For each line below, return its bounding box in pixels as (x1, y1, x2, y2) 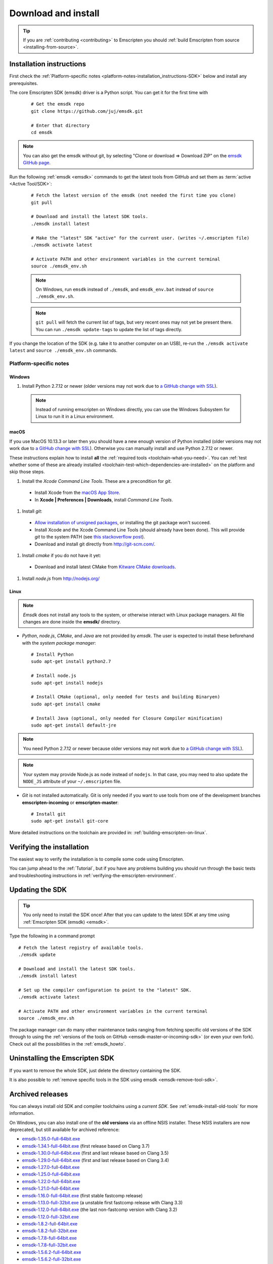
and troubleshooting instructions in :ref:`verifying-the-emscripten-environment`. (9, 872, 176, 878)
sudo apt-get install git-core (31, 818, 109, 824)
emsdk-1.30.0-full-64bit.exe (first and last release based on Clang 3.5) (22, 1150, 169, 1156)
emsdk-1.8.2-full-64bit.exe (22, 1221, 78, 1227)
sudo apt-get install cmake (31, 701, 101, 707)
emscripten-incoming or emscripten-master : (22, 799, 119, 805)
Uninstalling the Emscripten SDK (9, 1054, 115, 1063)
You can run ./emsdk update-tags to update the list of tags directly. (35, 326, 183, 332)
